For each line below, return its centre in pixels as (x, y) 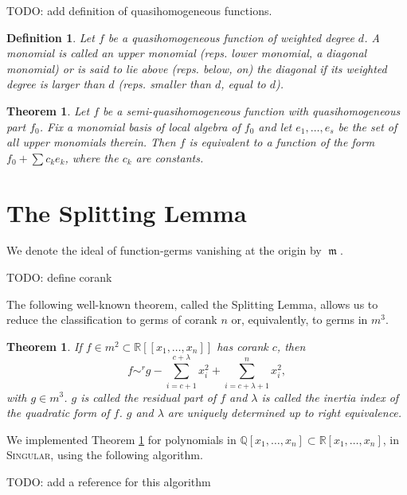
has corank (243, 346)
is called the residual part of (149, 397)
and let (275, 126)
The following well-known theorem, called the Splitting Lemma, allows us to (192, 304)
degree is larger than (56, 84)
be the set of (368, 126)
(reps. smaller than (164, 84)
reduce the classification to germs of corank (112, 320)
